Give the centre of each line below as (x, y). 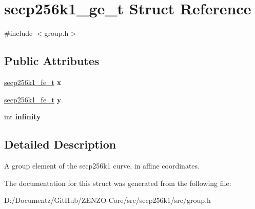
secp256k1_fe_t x (33, 82)
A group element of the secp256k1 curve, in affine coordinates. (102, 165)
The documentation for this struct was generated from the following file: (118, 183)
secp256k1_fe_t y (33, 99)
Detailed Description (60, 144)
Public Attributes (52, 61)
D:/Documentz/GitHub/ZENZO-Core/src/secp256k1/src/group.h (107, 200)
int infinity (23, 117)
